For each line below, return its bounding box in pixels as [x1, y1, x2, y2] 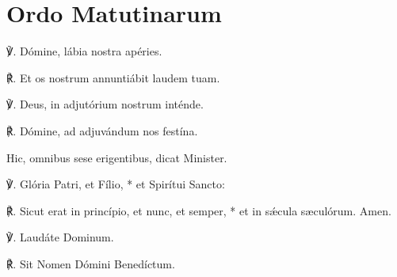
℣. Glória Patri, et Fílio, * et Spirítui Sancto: [6, 176, 225, 192]
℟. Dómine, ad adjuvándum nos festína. [6, 122, 198, 138]
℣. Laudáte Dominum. [6, 229, 114, 245]
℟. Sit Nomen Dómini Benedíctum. [6, 255, 175, 271]
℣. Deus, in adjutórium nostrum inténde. [6, 96, 204, 112]
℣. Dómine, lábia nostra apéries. [6, 43, 162, 59]
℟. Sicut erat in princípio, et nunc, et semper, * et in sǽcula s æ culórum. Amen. [6, 202, 391, 218]
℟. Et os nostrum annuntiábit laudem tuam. [6, 69, 220, 85]
